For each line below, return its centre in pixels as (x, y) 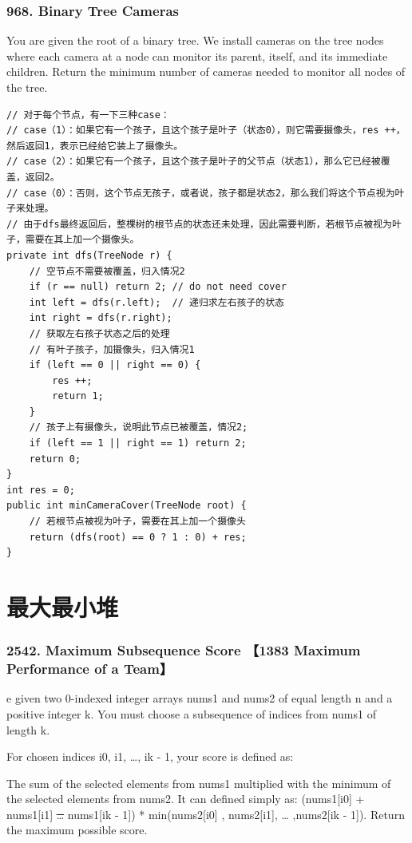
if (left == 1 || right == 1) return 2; (138, 443)
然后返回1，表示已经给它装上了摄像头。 (95, 146)
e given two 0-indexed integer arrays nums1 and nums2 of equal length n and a (200, 698)
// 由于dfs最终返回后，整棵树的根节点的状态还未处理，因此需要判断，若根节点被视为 (199, 224)
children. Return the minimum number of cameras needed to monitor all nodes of (206, 71)
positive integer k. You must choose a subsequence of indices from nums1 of (191, 713)
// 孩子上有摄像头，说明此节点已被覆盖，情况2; (139, 427)
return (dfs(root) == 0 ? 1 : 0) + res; (138, 537)
